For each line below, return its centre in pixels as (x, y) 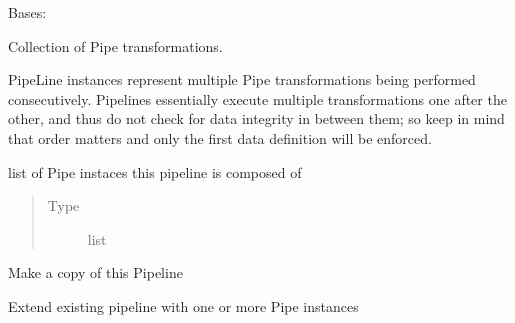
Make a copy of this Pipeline (95, 272)
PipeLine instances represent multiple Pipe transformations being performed (242, 79)
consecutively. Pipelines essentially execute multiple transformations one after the (257, 98)
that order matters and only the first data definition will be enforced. (220, 137)
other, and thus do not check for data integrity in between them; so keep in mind (256, 118)
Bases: (27, 12)
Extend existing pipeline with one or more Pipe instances (183, 305)
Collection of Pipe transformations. (115, 45)
